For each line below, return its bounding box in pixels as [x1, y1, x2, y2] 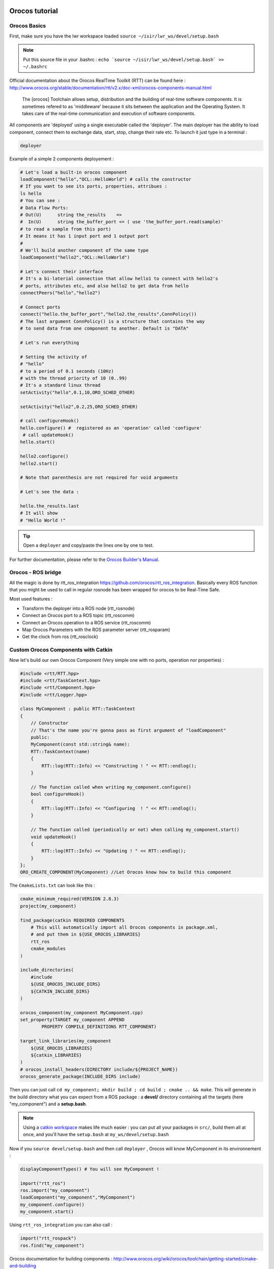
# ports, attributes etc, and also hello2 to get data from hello [20, 283, 189, 289]
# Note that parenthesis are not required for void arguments [20, 475, 178, 481]
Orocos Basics [9, 22, 46, 29]
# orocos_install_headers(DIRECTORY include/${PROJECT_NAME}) [20, 1066, 178, 1072]
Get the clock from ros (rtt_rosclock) [22, 633, 98, 640]
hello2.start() [20, 460, 58, 466]
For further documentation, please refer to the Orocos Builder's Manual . [9, 556, 160, 562]
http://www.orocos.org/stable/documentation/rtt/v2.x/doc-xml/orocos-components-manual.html [9, 84, 212, 91]
